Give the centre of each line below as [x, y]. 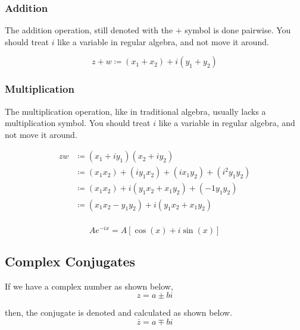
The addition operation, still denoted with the [89, 30]
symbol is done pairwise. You [238, 30]
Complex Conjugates [70, 261]
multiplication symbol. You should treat [78, 123]
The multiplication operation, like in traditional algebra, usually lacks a [135, 111]
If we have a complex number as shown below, [89, 286]
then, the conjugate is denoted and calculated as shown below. [119, 312]
